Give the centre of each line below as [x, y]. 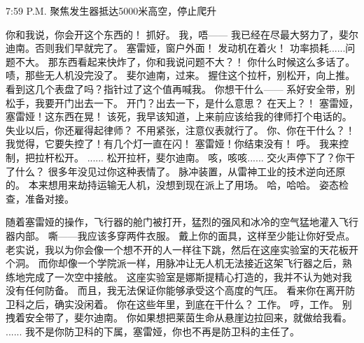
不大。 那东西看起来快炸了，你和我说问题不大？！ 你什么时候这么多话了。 [185, 61]
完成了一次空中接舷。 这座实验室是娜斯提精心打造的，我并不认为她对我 [188, 276]
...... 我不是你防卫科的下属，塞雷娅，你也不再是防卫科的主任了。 [153, 331]
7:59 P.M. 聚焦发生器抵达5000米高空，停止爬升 [111, 10]
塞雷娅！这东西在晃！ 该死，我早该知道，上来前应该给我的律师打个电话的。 [179, 116]
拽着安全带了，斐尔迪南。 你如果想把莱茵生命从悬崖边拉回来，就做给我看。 [179, 318]
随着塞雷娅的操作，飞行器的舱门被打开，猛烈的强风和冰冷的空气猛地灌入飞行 [182, 222]
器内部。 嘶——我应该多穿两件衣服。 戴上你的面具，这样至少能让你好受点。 [181, 235]
